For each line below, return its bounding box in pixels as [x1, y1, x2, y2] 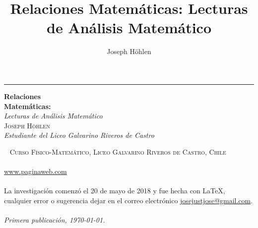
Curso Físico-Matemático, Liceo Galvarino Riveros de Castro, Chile [9, 146, 226, 157]
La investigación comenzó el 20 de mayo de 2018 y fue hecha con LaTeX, [4, 185, 225, 196]
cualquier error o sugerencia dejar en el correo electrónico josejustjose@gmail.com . [4, 195, 253, 205]
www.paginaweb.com [4, 166, 67, 176]
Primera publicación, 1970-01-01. [4, 215, 105, 225]
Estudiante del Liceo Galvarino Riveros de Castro [4, 130, 154, 140]
